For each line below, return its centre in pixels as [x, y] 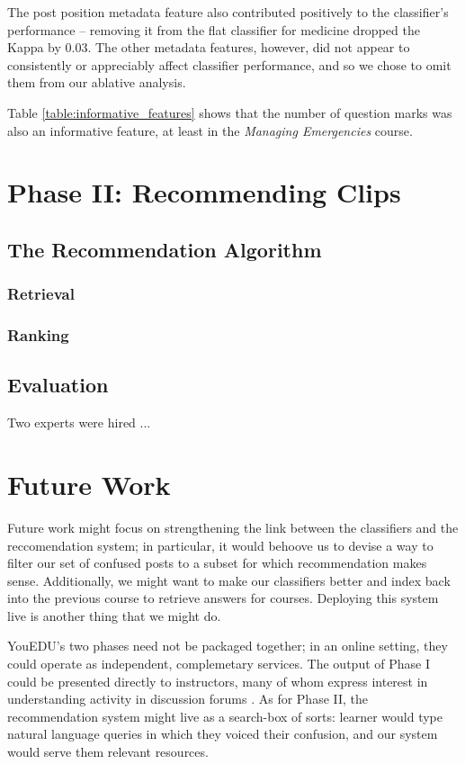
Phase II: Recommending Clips [204, 192]
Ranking [38, 335]
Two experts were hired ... [79, 422]
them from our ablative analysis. [97, 82]
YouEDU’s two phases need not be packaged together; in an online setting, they [228, 646]
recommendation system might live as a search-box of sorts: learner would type [225, 716]
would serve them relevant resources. [108, 752]
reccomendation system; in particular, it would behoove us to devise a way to [220, 545]
